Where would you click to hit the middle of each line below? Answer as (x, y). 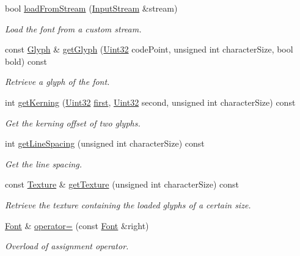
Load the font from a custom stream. (73, 28)
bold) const (26, 61)
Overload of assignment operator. (67, 246)
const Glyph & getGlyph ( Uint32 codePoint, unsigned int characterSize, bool (149, 49)
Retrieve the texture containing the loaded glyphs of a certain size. (128, 204)
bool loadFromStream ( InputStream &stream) (91, 8)
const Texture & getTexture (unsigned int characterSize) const (122, 184)
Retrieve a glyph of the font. (57, 82)
